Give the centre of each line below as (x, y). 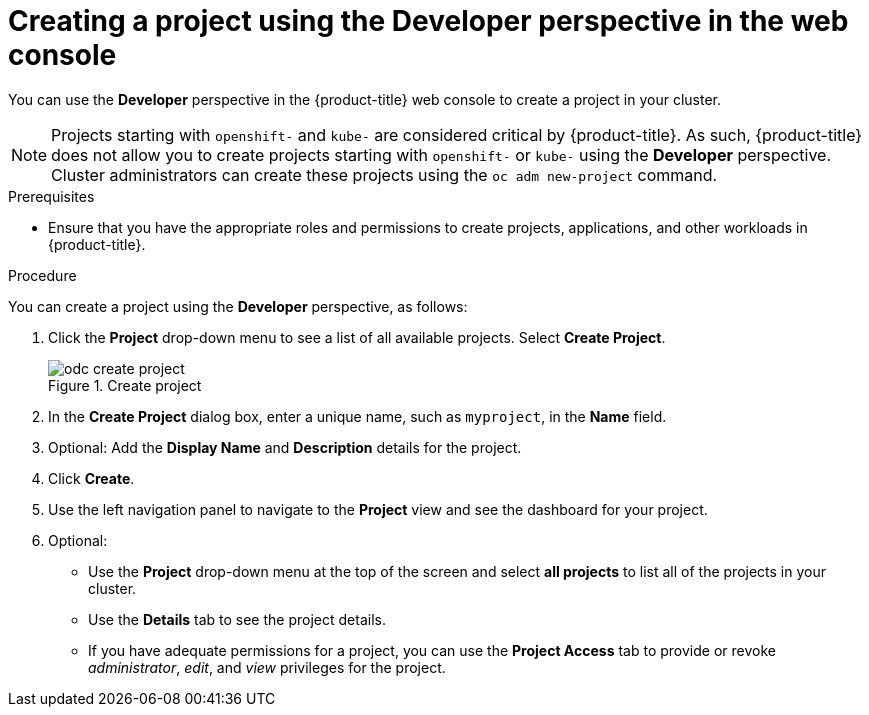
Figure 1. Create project (125, 385)
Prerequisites (51, 196)
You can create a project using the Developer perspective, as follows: (238, 306)
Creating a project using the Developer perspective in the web (428, 21)
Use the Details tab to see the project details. (237, 619)
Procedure (42, 275)
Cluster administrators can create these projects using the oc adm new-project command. (384, 174)
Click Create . (91, 478)
